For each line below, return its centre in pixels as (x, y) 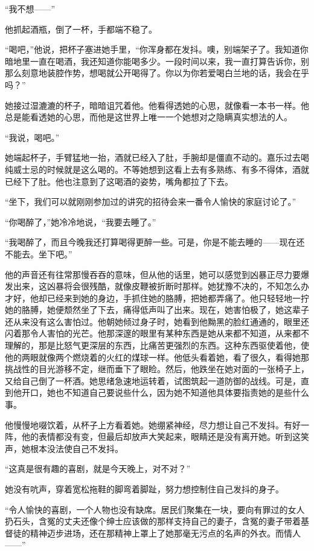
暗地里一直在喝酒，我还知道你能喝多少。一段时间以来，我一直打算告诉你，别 (157, 61)
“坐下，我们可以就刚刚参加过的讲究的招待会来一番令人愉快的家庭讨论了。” (151, 201)
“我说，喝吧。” (32, 137)
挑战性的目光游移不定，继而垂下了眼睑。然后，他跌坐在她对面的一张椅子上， (157, 369)
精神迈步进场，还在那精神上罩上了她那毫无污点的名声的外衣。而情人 (165, 533)
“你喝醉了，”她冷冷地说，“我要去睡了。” (81, 221)
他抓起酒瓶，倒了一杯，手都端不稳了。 (81, 29)
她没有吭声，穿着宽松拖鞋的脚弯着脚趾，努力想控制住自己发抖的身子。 (144, 489)
